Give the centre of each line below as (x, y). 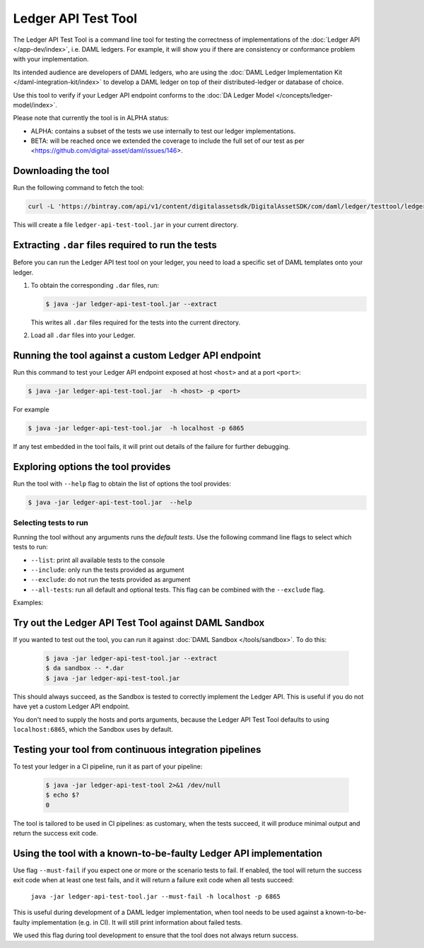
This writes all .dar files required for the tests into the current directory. (136, 322)
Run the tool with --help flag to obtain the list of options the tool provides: (122, 484)
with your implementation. (51, 59)
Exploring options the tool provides (92, 467)
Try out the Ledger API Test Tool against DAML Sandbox (139, 623)
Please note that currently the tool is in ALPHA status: (91, 118)
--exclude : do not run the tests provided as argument (111, 580)
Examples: (28, 603)
